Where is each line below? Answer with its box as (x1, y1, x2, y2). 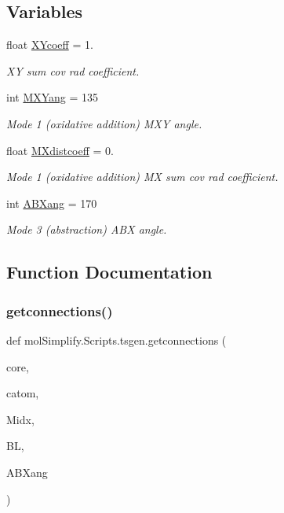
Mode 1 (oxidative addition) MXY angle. (6, 115, 202, 131)
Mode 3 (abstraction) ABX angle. (6, 221, 167, 238)
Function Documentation (6, 260, 213, 284)
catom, (6, 385, 39, 401)
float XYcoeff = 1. (6, 36, 93, 53)
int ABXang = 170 (6, 194, 97, 211)
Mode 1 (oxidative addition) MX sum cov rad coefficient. (6, 168, 279, 185)
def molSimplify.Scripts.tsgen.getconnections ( (6, 331, 227, 348)
